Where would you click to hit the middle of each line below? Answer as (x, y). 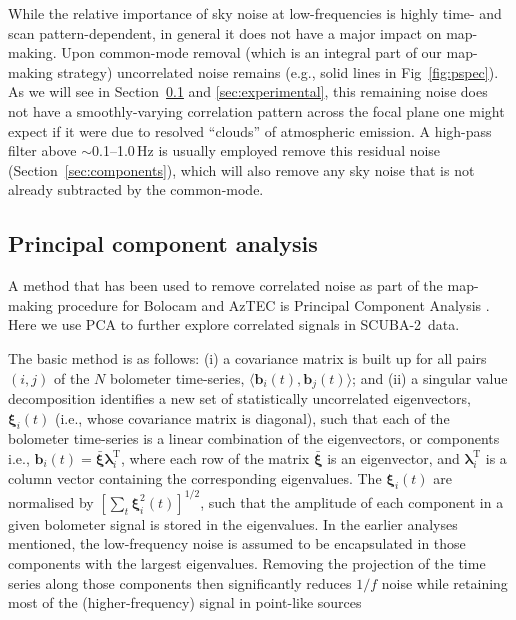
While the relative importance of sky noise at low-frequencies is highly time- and (255, 13)
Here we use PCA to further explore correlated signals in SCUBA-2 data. (234, 324)
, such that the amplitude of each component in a (352, 501)
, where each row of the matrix (215, 457)
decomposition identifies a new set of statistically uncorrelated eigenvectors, (239, 397)
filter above (42, 150)
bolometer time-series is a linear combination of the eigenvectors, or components (254, 438)
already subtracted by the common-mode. (136, 189)
